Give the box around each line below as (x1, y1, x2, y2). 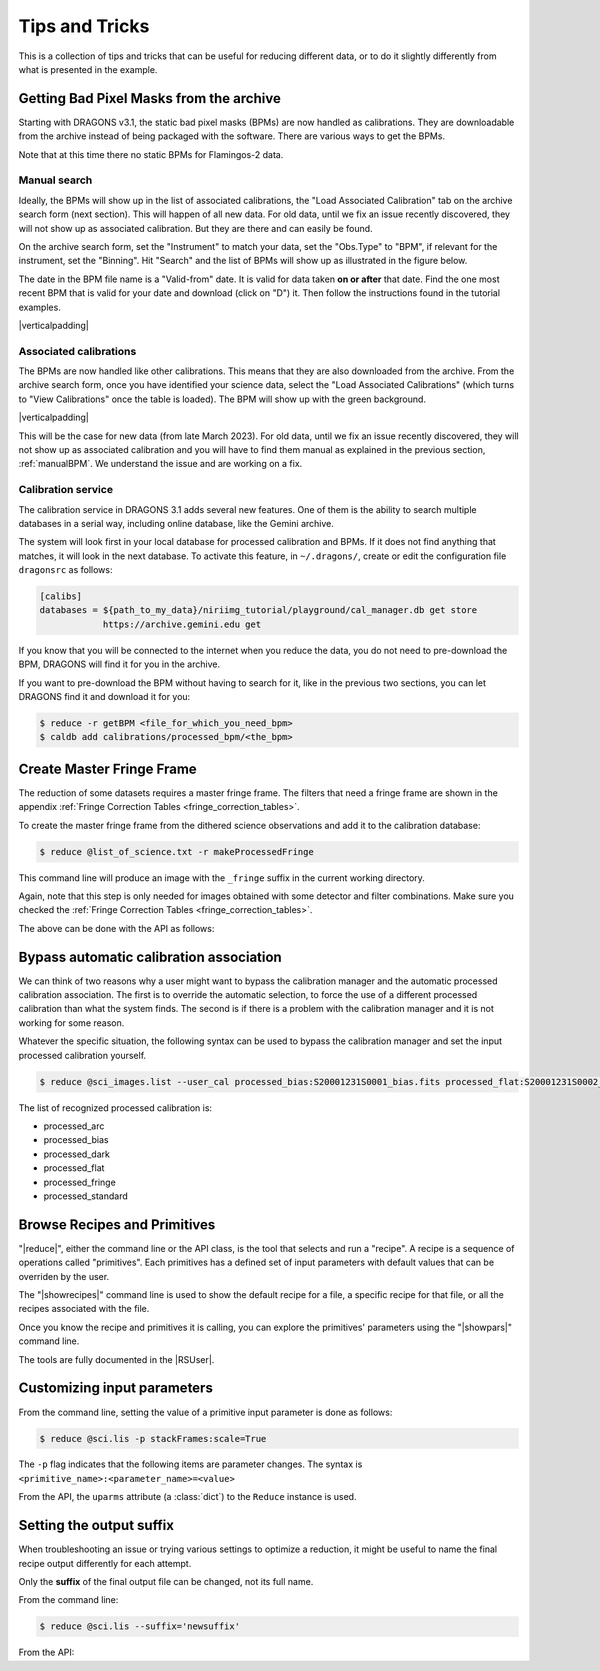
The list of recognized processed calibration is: (18, 1101, 213, 1114)
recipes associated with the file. (18, 1303, 150, 1315)
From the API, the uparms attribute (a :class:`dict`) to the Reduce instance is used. (18, 1491, 357, 1503)
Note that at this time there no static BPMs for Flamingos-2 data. (18, 148, 284, 160)
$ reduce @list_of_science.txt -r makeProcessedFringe (39, 846, 314, 857)
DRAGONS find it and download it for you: (18, 691, 191, 702)
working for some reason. (18, 1016, 125, 1029)
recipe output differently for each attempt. (18, 1557, 192, 1569)
